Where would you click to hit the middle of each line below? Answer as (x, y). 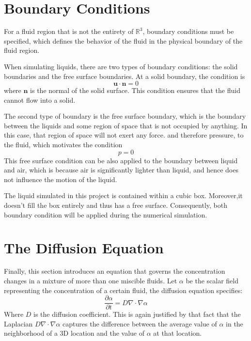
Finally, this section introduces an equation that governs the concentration (115, 271)
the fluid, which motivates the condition (63, 145)
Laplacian (18, 323)
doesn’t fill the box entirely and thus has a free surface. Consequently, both (116, 205)
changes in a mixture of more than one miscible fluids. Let (91, 280)
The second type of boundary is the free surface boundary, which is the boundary (125, 116)
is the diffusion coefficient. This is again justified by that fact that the (137, 314)
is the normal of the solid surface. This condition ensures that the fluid (135, 90)
